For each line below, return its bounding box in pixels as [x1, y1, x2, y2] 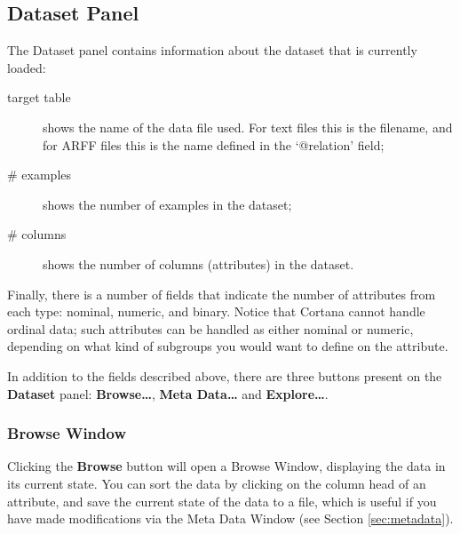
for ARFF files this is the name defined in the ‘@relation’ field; [43, 135, 385, 154]
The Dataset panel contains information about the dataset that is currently [7, 41, 417, 60]
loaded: [7, 58, 46, 76]
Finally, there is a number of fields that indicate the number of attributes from [7, 284, 436, 303]
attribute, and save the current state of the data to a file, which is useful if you [7, 491, 437, 510]
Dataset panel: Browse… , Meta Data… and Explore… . [7, 384, 329, 402]
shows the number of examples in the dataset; [43, 195, 292, 213]
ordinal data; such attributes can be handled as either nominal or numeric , [7, 319, 414, 338]
